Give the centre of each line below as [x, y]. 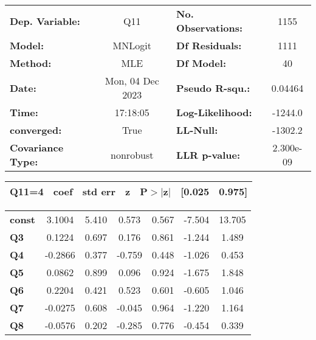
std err [99, 191]
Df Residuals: [209, 45]
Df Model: [201, 63]
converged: [36, 130]
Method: [31, 63]
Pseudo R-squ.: [213, 88]
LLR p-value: [208, 154]
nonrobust [132, 154]
